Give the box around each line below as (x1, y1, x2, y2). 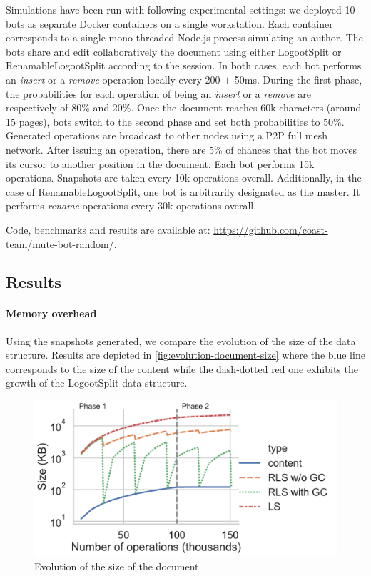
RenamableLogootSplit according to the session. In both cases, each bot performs (6, 58, 362, 73)
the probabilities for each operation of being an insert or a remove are (6, 86, 311, 101)
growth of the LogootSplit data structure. (6, 375, 188, 390)
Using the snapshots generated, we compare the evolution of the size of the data (6, 333, 356, 348)
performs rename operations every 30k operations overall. (6, 198, 257, 213)
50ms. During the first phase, (234, 71, 362, 86)
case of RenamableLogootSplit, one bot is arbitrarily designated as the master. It (6, 184, 360, 199)
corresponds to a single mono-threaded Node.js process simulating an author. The (6, 30, 363, 45)
